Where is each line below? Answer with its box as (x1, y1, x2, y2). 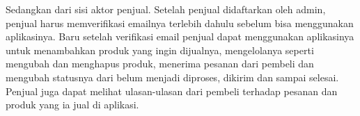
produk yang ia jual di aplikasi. (6, 97, 139, 112)
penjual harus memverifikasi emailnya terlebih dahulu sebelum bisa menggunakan (6, 15, 354, 30)
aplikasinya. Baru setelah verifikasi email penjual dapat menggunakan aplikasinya (6, 29, 354, 44)
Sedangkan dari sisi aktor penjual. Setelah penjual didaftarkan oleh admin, (6, 2, 326, 16)
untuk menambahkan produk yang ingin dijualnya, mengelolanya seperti (6, 42, 314, 57)
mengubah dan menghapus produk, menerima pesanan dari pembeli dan (6, 56, 314, 71)
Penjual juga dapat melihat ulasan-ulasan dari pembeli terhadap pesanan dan (6, 83, 338, 98)
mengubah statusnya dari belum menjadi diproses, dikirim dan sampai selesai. (6, 69, 339, 84)
